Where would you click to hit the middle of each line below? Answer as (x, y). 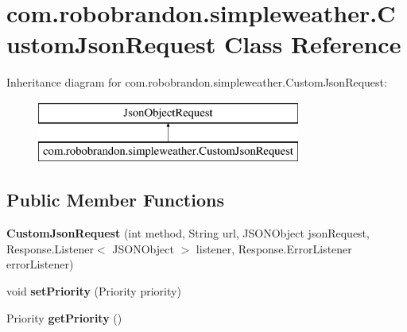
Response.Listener (50, 248)
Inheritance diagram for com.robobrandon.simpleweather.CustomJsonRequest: (197, 82)
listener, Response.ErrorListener (274, 248)
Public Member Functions (115, 200)
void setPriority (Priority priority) (94, 291)
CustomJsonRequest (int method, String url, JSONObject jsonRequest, (188, 233)
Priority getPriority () (64, 317)
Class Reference (312, 44)
